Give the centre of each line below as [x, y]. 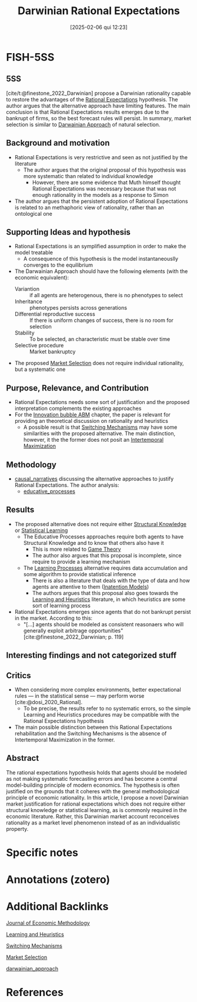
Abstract [23, 758]
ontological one [34, 213]
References [35, 993]
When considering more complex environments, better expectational [98, 690]
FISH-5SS [30, 57]
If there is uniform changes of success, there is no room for [101, 320]
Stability [24, 333]
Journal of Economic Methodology [48, 923]
